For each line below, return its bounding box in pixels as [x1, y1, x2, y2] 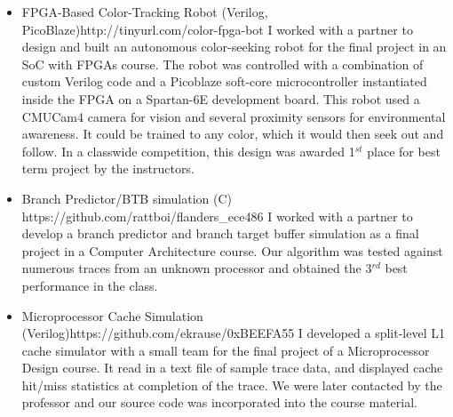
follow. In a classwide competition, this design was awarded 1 [21, 141, 355, 160]
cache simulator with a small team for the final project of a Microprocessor [21, 341, 430, 359]
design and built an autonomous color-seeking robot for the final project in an [21, 37, 447, 56]
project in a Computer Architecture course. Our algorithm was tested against [21, 241, 443, 260]
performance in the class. [21, 276, 158, 294]
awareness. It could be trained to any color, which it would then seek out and [21, 124, 444, 143]
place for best [367, 141, 441, 160]
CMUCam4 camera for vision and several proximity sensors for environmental [21, 107, 446, 125]
